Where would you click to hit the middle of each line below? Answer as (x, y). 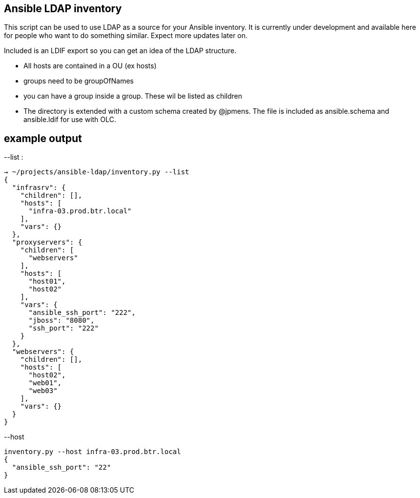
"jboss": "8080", (62, 321)
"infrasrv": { (39, 188)
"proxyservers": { (47, 242)
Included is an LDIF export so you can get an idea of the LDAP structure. (120, 51)
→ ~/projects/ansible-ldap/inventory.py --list (97, 172)
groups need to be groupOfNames (79, 81)
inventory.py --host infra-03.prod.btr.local (93, 452)
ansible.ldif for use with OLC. (70, 120)
